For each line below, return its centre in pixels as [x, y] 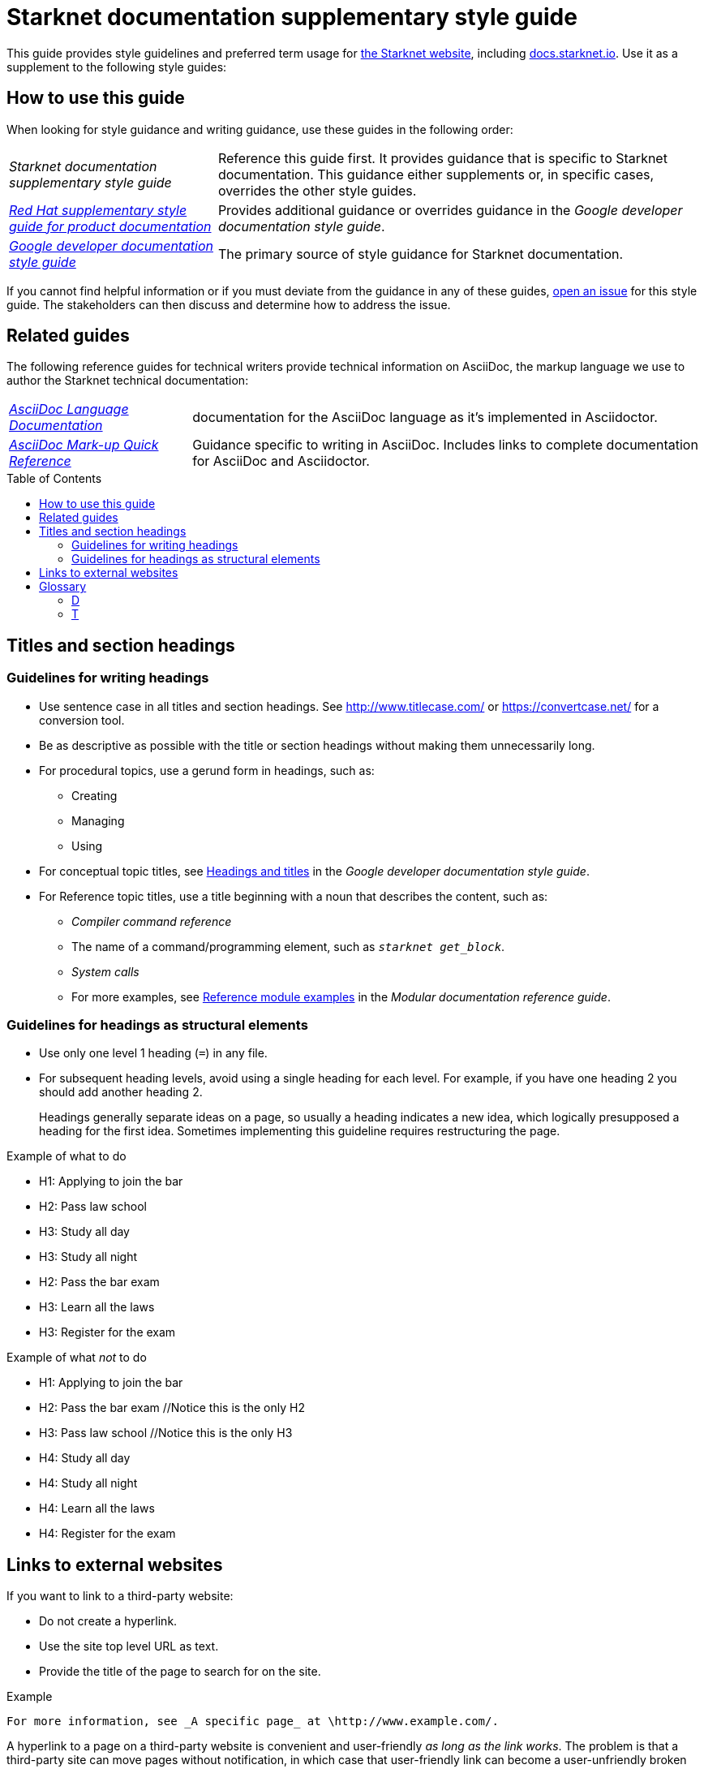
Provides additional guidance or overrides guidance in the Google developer [450, 210]
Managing [98, 820]
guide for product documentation [110, 226]
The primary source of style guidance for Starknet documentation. [421, 254]
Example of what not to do [77, 1358]
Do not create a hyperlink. [108, 1621]
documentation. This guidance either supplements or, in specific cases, [436, 174]
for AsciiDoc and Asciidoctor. [281, 461]
